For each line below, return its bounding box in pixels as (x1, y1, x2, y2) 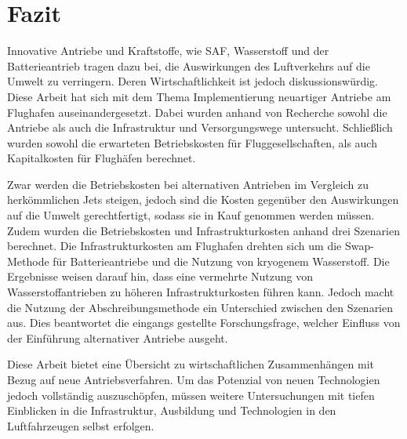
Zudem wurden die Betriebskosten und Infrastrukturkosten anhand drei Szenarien (7, 222, 400, 238)
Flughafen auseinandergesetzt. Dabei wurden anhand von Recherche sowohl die (7, 103, 387, 120)
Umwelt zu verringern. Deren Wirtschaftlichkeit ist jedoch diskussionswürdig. (7, 73, 379, 89)
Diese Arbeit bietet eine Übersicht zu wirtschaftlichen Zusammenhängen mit (7, 356, 375, 372)
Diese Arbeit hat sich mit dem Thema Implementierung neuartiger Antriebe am (7, 88, 391, 104)
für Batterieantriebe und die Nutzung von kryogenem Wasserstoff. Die (53, 252, 390, 269)
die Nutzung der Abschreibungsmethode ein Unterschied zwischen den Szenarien (7, 299, 394, 315)
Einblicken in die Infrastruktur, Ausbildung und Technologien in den (7, 402, 336, 419)
